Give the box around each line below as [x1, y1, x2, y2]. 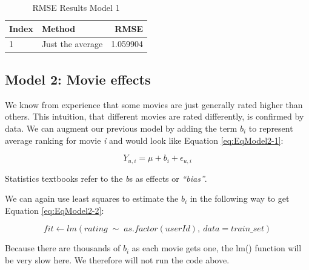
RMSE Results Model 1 [32, 1, 120, 13]
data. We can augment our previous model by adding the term [5, 121, 238, 134]
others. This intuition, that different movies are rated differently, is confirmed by [5, 110, 304, 123]
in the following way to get [190, 192, 290, 205]
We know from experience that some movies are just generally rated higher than [5, 98, 303, 111]
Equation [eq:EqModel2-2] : [5, 204, 104, 216]
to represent [248, 121, 293, 134]
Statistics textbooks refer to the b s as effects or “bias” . [5, 172, 207, 184]
